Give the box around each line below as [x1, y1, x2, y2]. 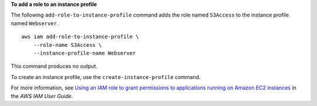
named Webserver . [11, 19, 59, 26]
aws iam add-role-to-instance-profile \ [21, 33, 139, 40]
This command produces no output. [11, 63, 98, 70]
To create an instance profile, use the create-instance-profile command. [11, 73, 201, 80]
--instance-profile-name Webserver [33, 50, 136, 56]
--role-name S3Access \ [33, 42, 102, 48]
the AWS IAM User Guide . [11, 93, 73, 100]
